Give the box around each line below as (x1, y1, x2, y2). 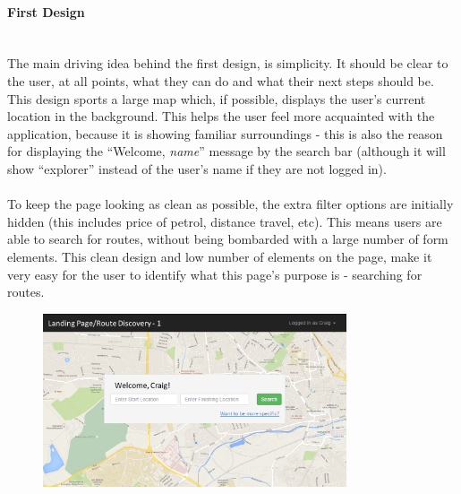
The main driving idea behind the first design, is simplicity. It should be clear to (7, 54, 448, 73)
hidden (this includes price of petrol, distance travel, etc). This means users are (7, 212, 442, 230)
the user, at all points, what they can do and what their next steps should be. (7, 71, 434, 90)
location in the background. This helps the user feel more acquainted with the (7, 107, 435, 126)
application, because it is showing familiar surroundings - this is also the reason (7, 124, 443, 143)
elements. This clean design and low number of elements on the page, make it (7, 247, 432, 265)
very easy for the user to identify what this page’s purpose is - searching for (7, 264, 423, 283)
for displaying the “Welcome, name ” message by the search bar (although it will (7, 142, 446, 160)
